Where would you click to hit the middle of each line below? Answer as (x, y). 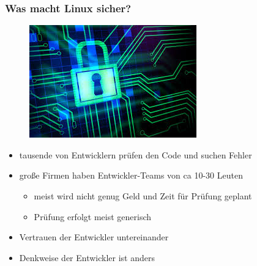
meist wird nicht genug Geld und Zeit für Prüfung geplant (143, 196)
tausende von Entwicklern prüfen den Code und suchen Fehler (136, 154)
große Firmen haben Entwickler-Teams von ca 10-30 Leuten (131, 175)
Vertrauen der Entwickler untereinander (94, 237)
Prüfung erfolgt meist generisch (93, 216)
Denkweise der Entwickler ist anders (87, 257)
